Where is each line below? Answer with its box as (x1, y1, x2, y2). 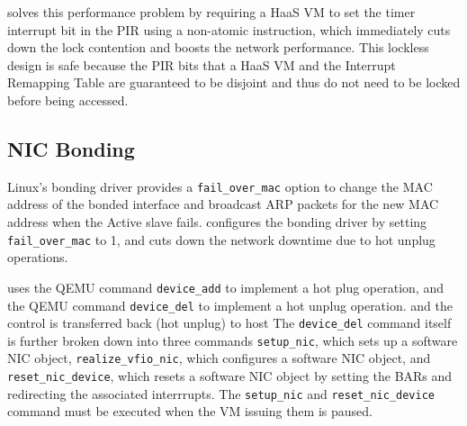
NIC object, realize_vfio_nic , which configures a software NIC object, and (7, 349, 431, 367)
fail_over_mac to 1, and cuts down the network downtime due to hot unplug (7, 230, 436, 249)
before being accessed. (7, 90, 129, 109)
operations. (7, 248, 68, 267)
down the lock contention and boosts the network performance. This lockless (7, 38, 429, 57)
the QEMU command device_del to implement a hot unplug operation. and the (7, 295, 453, 314)
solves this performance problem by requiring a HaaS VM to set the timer (7, 3, 416, 21)
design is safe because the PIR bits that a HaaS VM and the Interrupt (7, 55, 396, 74)
